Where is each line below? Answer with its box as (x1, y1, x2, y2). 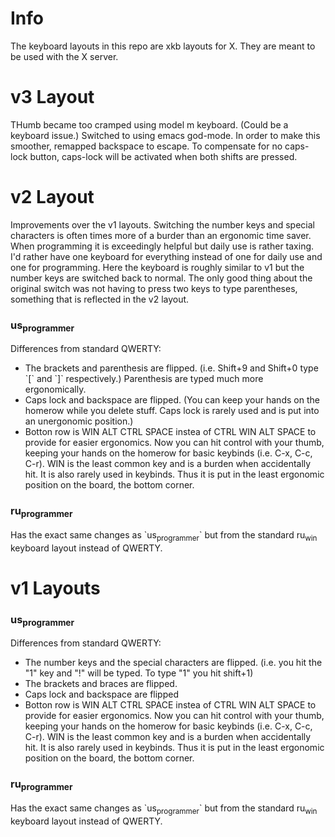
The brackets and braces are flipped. (24, 678, 178, 690)
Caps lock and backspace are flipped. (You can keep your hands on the (24, 394, 320, 406)
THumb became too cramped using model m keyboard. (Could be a (10, 118, 289, 131)
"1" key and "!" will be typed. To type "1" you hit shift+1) (24, 667, 254, 679)
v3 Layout (10, 86, 95, 109)
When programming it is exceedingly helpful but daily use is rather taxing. (10, 240, 315, 252)
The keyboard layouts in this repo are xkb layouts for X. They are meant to (10, 40, 316, 52)
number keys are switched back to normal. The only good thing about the (10, 272, 313, 284)
